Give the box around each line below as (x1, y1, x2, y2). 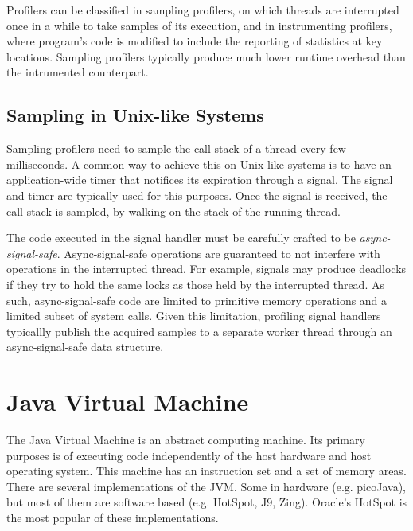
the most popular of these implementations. (6, 509, 219, 525)
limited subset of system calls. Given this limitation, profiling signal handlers (6, 307, 381, 324)
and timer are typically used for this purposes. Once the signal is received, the (6, 186, 388, 203)
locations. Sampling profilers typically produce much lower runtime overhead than (6, 48, 406, 64)
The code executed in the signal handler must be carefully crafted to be (6, 229, 356, 246)
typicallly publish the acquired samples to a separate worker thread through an (6, 322, 392, 339)
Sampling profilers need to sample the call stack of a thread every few (6, 140, 346, 157)
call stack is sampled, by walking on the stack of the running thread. (6, 202, 341, 219)
